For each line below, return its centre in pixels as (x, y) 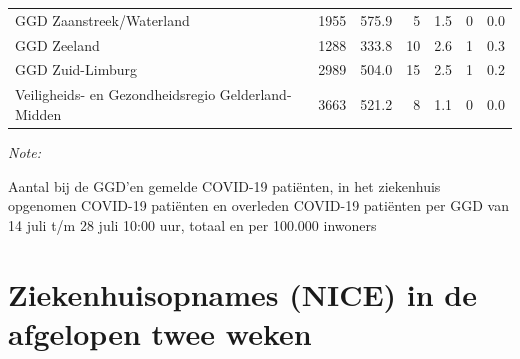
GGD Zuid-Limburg (76, 69)
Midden (38, 113)
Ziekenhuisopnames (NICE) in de (243, 293)
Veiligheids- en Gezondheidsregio (115, 94)
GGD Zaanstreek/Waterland (102, 19)
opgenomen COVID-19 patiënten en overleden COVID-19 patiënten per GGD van (258, 205)
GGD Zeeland (57, 44)
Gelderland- (255, 94)
